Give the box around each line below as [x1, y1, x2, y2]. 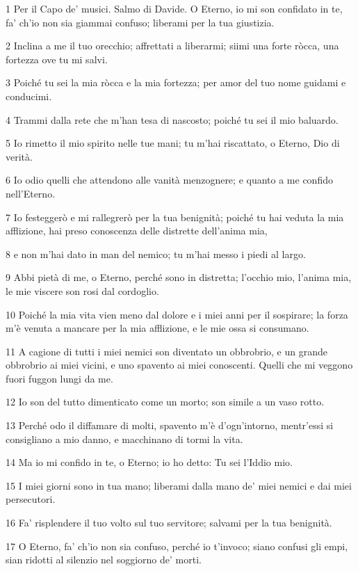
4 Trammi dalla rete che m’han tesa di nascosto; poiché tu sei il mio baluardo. [6, 112, 339, 127]
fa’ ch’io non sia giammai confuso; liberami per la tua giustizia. [6, 15, 275, 29]
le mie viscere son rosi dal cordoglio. [6, 283, 159, 298]
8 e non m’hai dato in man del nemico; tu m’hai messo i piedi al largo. [6, 246, 306, 261]
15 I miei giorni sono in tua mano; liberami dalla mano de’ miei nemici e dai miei [6, 478, 352, 492]
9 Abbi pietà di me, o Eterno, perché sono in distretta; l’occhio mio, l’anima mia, [6, 270, 352, 284]
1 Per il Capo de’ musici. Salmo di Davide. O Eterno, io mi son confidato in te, [6, 1, 343, 15]
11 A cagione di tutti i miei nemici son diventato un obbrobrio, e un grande [6, 344, 327, 358]
